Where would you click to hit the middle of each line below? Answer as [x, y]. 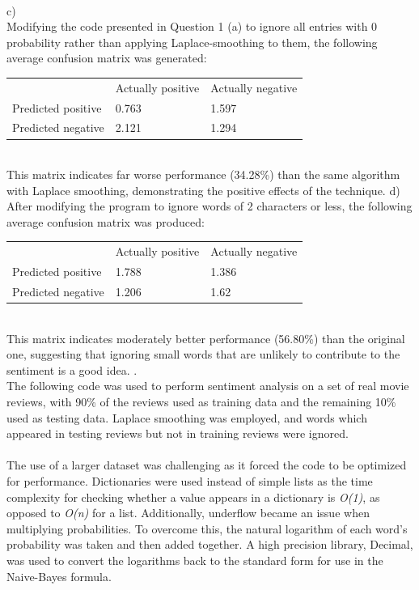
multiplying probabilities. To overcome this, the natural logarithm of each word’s [207, 528]
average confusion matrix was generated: [107, 58]
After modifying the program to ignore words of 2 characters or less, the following [209, 206]
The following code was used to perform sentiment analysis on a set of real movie [208, 386]
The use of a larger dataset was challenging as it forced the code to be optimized [207, 465]
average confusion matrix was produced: [106, 221]
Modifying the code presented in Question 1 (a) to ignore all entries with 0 [192, 26]
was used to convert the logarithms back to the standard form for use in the [195, 560]
